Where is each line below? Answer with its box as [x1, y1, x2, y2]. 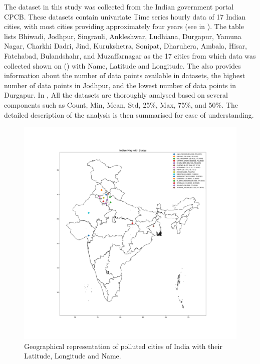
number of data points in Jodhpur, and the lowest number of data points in [4, 80, 236, 90]
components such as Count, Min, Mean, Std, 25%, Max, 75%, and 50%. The [4, 99, 238, 110]
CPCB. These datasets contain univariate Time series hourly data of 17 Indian [4, 11, 246, 22]
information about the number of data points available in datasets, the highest [4, 70, 245, 81]
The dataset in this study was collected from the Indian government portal [4, 2, 234, 12]
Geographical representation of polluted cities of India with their [24, 340, 222, 351]
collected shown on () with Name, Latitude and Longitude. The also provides [4, 60, 241, 71]
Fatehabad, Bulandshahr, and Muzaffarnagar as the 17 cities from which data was [4, 50, 256, 61]
